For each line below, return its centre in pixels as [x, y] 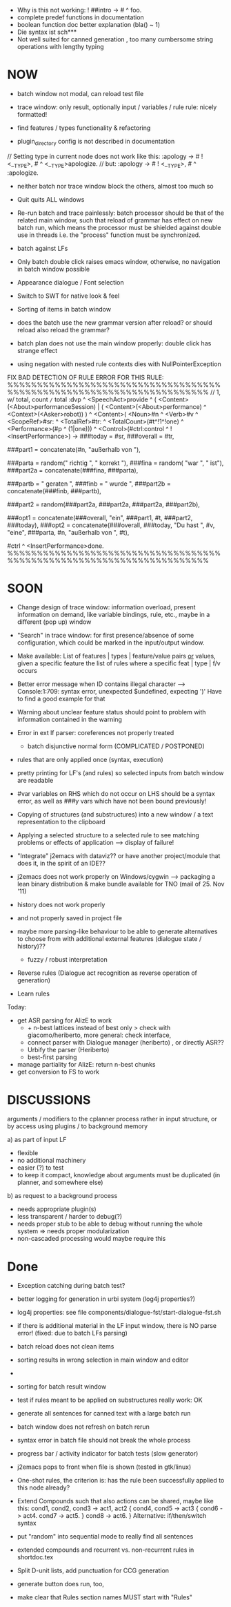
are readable [35, 781]
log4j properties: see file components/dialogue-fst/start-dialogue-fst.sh [119, 1313]
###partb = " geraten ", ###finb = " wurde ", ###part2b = [89, 484]
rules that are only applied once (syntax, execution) [90, 760]
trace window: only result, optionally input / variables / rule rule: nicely [117, 107]
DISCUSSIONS [49, 1100]
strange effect [37, 350]
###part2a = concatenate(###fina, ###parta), [73, 470]
